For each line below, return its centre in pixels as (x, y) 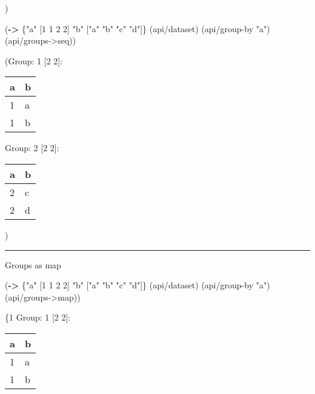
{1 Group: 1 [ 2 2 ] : (38, 317)
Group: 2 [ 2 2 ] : (32, 148)
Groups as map (33, 264)
